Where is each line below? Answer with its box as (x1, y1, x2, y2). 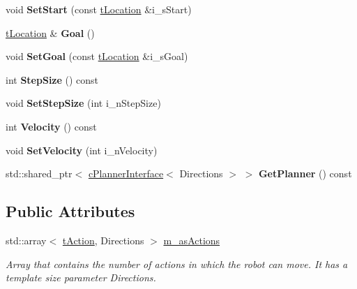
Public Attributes (6, 200, 135, 222)
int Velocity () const (6, 119, 97, 133)
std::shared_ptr (6, 166, 73, 181)
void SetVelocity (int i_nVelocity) (6, 142, 158, 157)
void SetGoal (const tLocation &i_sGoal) (6, 49, 188, 64)
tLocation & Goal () (6, 25, 95, 40)
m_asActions (163, 232, 220, 247)
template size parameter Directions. (6, 270, 156, 285)
